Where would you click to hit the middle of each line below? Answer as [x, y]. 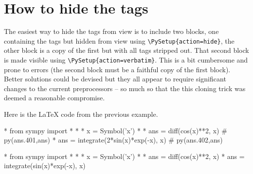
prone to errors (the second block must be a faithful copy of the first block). [117, 69]
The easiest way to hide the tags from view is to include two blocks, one [111, 31]
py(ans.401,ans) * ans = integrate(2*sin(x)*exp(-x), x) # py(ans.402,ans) [113, 140]
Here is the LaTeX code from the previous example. [81, 114]
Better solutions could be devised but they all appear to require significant [115, 79]
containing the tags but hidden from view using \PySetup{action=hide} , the [119, 40]
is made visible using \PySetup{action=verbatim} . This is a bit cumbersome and [126, 59]
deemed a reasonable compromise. [54, 98]
